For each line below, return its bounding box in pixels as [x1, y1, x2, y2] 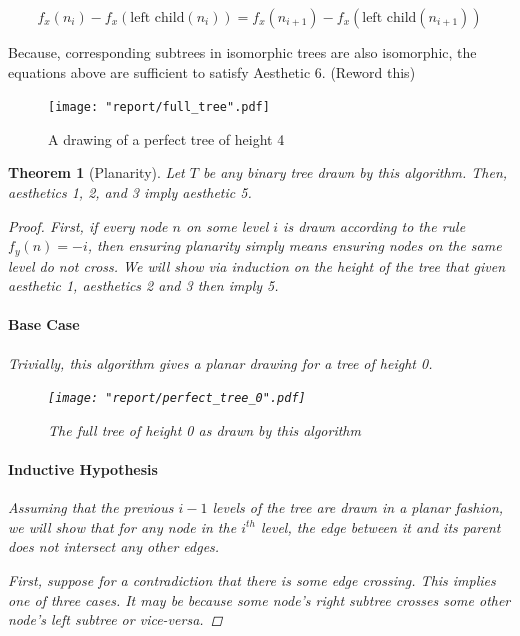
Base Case [8, 314, 80, 335]
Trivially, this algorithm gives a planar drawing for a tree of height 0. [8, 352, 433, 373]
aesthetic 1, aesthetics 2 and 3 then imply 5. [8, 275, 279, 296]
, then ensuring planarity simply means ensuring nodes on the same [87, 235, 502, 256]
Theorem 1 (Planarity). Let [8, 162, 185, 183]
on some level [185, 215, 269, 236]
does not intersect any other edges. [8, 536, 220, 557]
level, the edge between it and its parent [260, 516, 501, 537]
